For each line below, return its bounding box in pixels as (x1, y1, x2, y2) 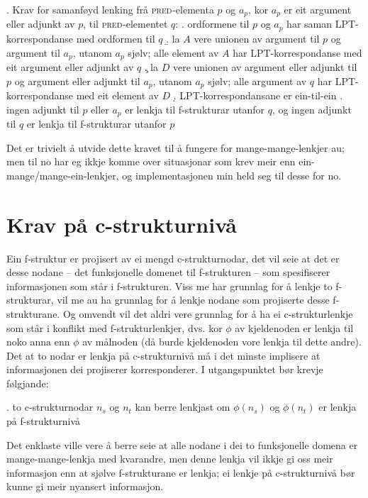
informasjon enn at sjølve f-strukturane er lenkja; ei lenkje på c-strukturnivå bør (6, 465, 355, 480)
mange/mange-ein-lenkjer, (6, 167, 119, 182)
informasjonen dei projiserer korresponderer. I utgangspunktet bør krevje (6, 362, 323, 377)
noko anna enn (6, 334, 70, 349)
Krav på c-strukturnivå (6, 209, 238, 238)
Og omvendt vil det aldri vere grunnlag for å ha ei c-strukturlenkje (62, 306, 353, 321)
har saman (286, 16, 333, 31)
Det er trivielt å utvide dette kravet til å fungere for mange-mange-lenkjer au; (6, 140, 345, 155)
